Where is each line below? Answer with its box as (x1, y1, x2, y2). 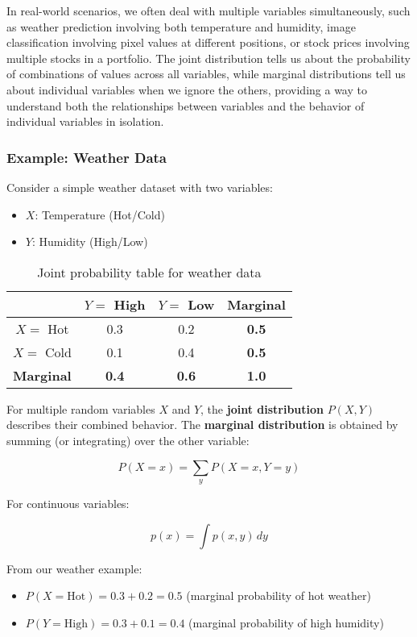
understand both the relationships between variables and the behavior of (6, 97, 365, 114)
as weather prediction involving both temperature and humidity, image (6, 18, 356, 35)
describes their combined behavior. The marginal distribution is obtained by (6, 416, 398, 433)
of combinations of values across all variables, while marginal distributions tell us (6, 65, 406, 82)
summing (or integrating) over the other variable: (6, 431, 250, 448)
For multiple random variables (6, 400, 155, 417)
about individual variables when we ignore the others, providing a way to (6, 81, 367, 98)
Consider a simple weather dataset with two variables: (6, 178, 273, 195)
